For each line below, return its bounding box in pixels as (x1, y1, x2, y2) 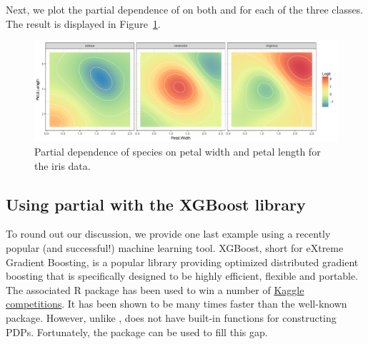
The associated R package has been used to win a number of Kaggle (6, 282, 304, 297)
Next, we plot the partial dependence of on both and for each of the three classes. (6, 2, 364, 16)
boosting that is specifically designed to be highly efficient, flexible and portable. (6, 268, 359, 283)
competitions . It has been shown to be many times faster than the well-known (6, 296, 347, 311)
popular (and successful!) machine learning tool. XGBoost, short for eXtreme (6, 240, 344, 255)
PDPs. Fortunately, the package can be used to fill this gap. (6, 324, 268, 339)
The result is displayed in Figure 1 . (6, 16, 161, 31)
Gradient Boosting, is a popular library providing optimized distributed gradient (6, 254, 359, 269)
